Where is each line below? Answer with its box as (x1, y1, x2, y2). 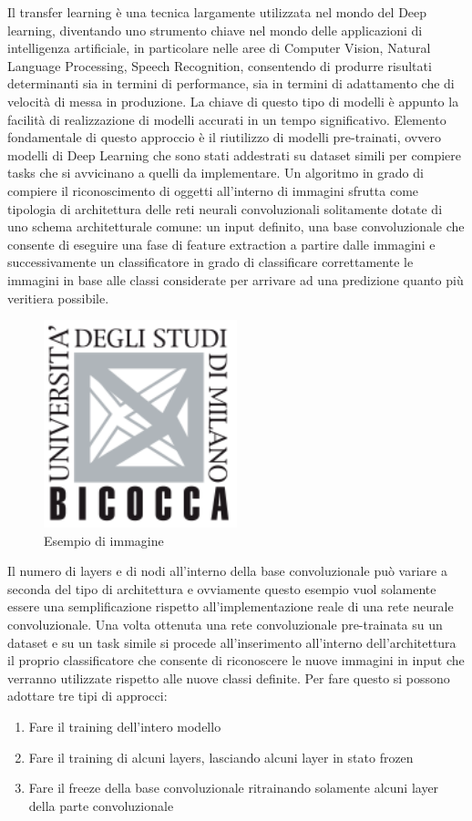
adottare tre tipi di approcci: (7, 686, 168, 705)
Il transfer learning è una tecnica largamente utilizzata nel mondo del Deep (7, 3, 427, 21)
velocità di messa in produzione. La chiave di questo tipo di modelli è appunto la (7, 91, 459, 110)
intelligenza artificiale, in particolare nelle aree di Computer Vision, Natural (7, 38, 431, 57)
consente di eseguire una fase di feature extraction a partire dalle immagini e (7, 234, 436, 253)
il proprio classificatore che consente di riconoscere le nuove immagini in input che (7, 651, 465, 670)
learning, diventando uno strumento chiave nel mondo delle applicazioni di (7, 20, 423, 39)
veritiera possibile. (7, 288, 109, 307)
